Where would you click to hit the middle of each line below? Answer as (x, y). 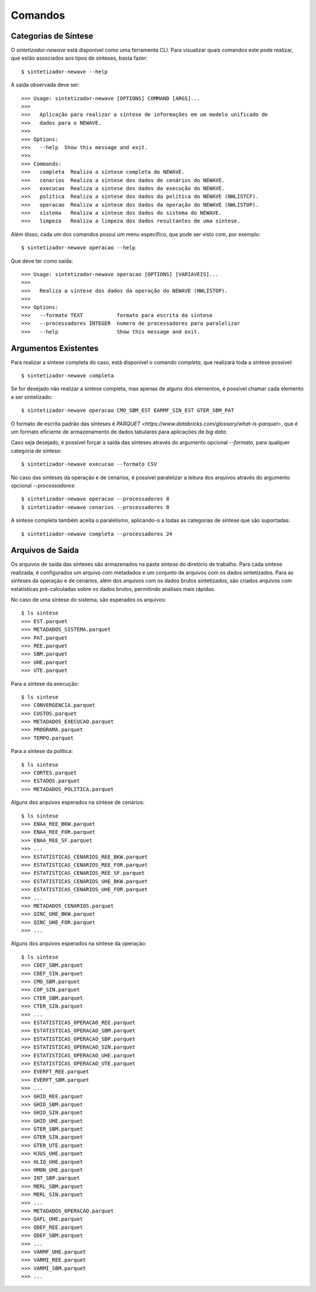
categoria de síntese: (36, 451)
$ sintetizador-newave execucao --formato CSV (89, 464)
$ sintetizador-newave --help (65, 71)
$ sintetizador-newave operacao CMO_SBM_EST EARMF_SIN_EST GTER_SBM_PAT (128, 410)
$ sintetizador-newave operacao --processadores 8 (95, 499)
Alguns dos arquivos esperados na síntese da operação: (79, 944)
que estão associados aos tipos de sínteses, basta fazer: (79, 58)
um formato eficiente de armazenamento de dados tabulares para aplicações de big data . (119, 432)
